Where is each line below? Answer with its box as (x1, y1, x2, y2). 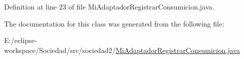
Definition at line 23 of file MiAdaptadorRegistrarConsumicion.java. (4, 1, 215, 11)
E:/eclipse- (4, 35, 37, 45)
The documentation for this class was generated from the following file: (4, 18, 224, 28)
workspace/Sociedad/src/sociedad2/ (4, 44, 116, 55)
